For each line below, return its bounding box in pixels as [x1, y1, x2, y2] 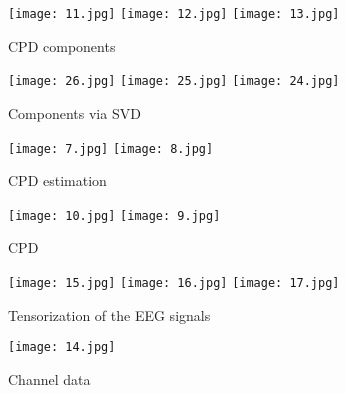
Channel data [8, 368, 91, 389]
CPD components [8, 35, 116, 56]
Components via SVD [8, 102, 141, 123]
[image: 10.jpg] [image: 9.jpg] [8, 208, 221, 223]
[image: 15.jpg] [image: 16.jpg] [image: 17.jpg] [8, 276, 340, 290]
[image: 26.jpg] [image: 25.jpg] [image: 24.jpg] [8, 74, 340, 89]
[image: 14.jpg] [8, 340, 116, 355]
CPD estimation [8, 170, 107, 191]
